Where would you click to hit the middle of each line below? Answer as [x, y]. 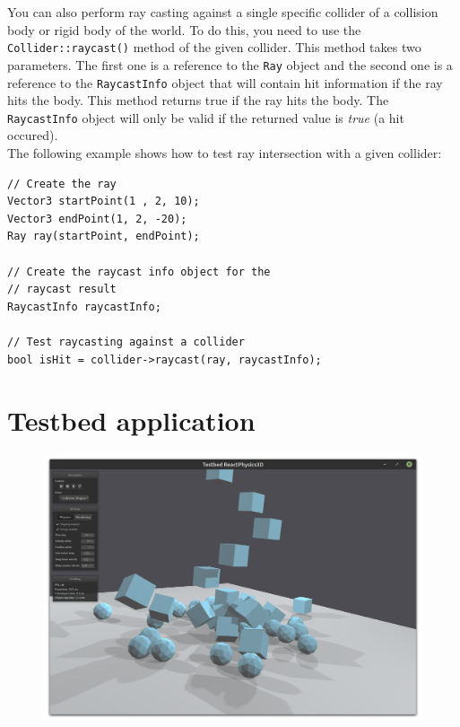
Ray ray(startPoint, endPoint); [104, 236]
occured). [33, 135]
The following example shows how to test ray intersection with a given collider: [225, 153]
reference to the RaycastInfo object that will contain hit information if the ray [225, 82]
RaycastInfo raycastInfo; [84, 307]
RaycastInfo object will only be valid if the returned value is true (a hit [206, 117]
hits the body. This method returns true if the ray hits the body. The [198, 100]
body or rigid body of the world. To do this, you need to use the [184, 29]
